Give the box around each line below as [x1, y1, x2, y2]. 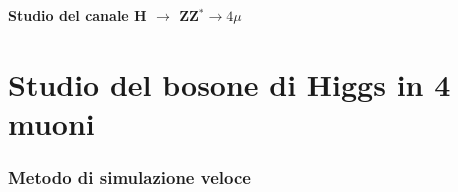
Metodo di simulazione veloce [8, 165, 251, 190]
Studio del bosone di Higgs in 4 [8, 63, 451, 104]
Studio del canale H [8, 5, 147, 26]
